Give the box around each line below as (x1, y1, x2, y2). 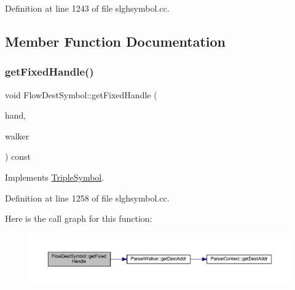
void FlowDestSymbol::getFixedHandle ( (5, 88, 157, 101)
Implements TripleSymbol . (5, 170, 104, 183)
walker (5, 129, 29, 142)
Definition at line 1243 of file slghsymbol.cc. (5, 2, 170, 14)
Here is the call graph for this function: (5, 212, 152, 225)
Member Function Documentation (5, 31, 226, 50)
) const (5, 150, 31, 163)
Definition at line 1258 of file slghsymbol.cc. (5, 191, 170, 204)
